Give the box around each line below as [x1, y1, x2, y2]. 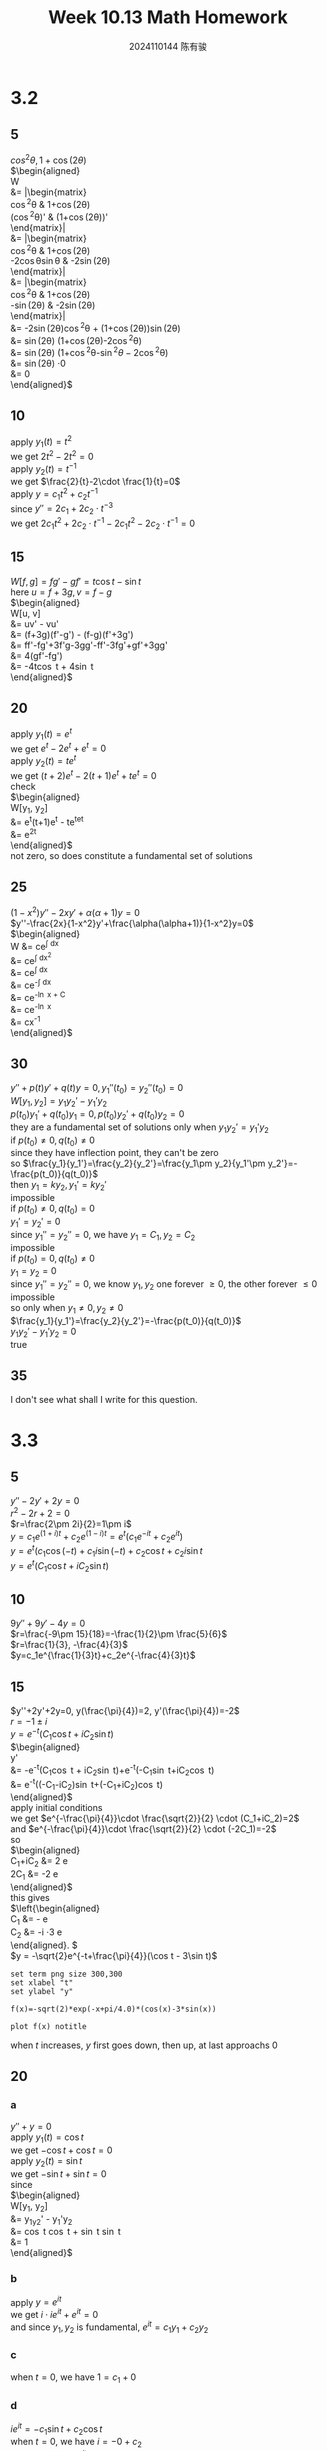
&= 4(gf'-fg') [10, 649, 63, 661]
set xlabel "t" [10, 1977, 74, 1988]
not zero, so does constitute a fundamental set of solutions [10, 849, 253, 861]
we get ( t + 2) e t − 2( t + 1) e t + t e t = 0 [10, 767, 157, 781]
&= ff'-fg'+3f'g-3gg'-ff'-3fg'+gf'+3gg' [10, 639, 168, 651]
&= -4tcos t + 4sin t [10, 660, 94, 672]
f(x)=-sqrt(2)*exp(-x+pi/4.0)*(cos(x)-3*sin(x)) [10, 2004, 217, 2014]
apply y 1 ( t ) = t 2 [10, 434, 73, 450]
